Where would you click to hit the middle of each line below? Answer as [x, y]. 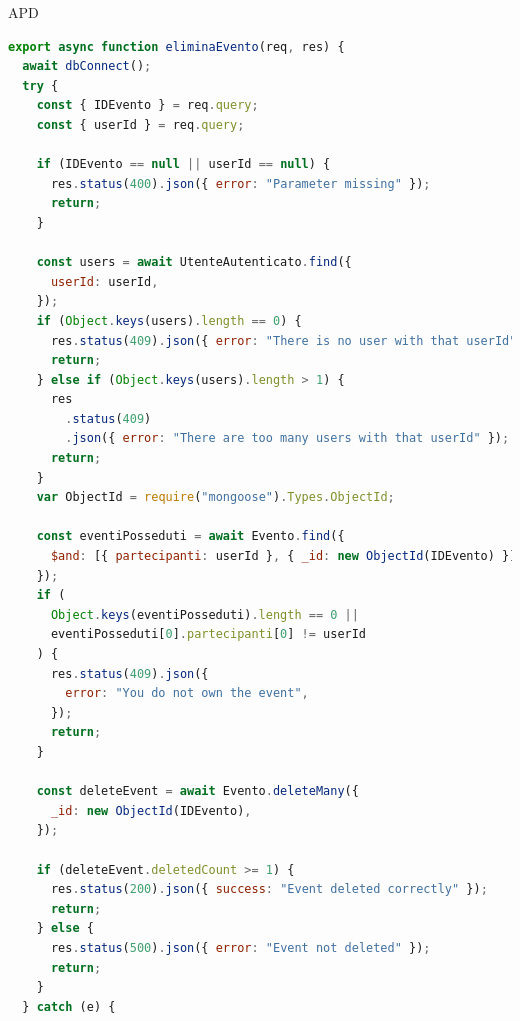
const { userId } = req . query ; [140, 124]
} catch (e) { [69, 1006]
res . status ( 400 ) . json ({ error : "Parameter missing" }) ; [240, 183]
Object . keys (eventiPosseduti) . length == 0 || [204, 614]
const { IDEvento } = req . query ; [147, 105]
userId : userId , [104, 281]
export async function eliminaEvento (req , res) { [176, 46]
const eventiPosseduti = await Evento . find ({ [190, 536]
